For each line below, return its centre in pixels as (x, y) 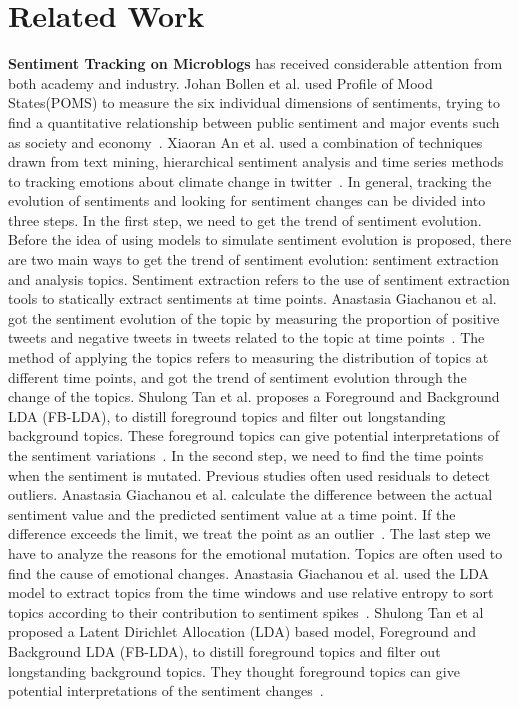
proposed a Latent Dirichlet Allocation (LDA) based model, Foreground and (242, 631)
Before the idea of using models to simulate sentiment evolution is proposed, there (260, 239)
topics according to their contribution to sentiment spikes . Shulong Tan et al (246, 611)
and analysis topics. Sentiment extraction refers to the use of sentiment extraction (259, 278)
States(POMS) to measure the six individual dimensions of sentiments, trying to (254, 102)
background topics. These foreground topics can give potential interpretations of (253, 435)
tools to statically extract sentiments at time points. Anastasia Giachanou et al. (252, 298)
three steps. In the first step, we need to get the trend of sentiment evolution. (245, 219)
